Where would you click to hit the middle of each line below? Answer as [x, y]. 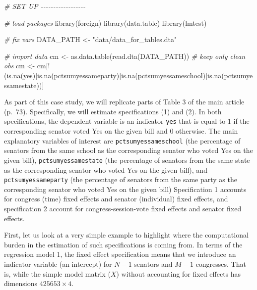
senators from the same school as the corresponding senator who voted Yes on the [128, 150]
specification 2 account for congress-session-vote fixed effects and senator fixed [123, 208]
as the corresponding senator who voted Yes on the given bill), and [106, 169]
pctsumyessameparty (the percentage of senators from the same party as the [121, 179]
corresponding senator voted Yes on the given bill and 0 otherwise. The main [121, 131]
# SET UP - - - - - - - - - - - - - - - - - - [45, 6]
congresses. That [221, 264]
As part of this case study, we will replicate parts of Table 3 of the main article [124, 102]
